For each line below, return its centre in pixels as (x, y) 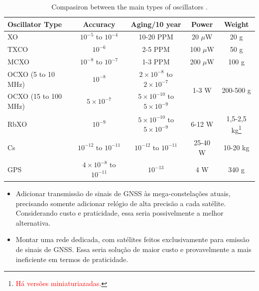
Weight (236, 24)
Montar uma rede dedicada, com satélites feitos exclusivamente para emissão (132, 239)
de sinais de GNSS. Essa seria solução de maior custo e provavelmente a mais (133, 249)
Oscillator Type (35, 24)
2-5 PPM (156, 49)
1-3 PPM (156, 62)
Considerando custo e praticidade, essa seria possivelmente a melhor (120, 213)
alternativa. (33, 222)
